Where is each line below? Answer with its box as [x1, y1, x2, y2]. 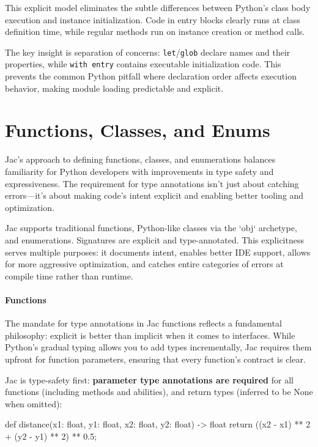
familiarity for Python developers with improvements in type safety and [5, 165, 274, 177]
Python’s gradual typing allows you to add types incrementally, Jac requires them [5, 341, 312, 353]
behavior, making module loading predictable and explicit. [5, 81, 224, 94]
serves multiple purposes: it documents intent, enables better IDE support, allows [5, 245, 311, 258]
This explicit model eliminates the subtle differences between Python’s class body [5, 1, 311, 13]
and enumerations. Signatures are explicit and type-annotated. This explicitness [5, 233, 304, 246]
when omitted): [5, 397, 62, 410]
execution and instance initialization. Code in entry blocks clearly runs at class [5, 13, 300, 26]
